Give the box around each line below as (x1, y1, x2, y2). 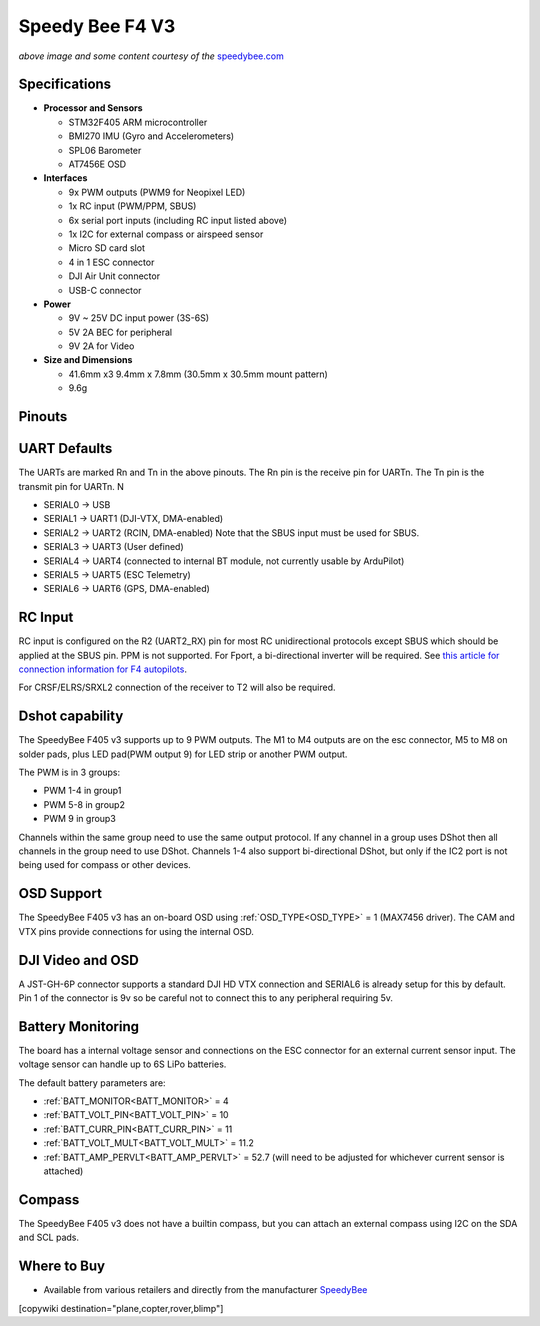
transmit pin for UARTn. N (18, 480, 124, 492)
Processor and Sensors (43, 102, 144, 114)
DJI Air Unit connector (68, 270, 160, 282)
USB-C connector (68, 284, 142, 296)
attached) (43, 1165, 84, 1177)
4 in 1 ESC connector (68, 256, 155, 268)
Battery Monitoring (18, 1018, 140, 1035)
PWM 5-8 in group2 (43, 798, 125, 810)
